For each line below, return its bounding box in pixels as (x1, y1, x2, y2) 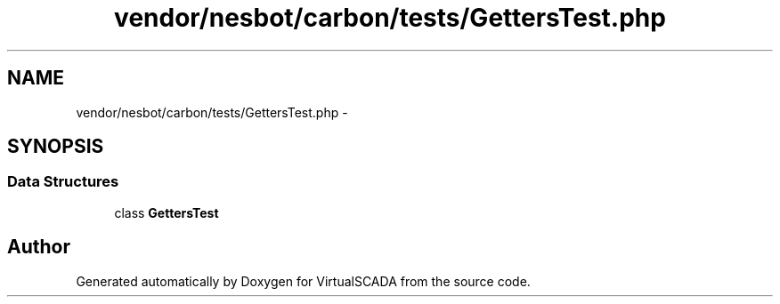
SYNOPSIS (7, 135, 104, 158)
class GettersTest (114, 204, 219, 220)
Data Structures (7, 172, 119, 191)
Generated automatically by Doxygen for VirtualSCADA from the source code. (76, 273, 531, 289)
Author (7, 236, 70, 259)
